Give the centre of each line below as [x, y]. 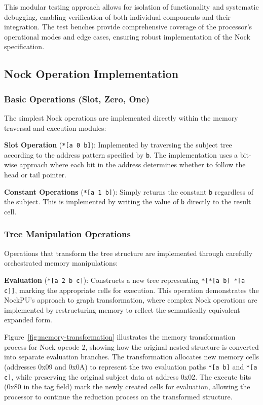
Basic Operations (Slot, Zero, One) [77, 99]
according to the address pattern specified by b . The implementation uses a [121, 154]
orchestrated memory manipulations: [61, 263]
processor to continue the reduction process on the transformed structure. [118, 396]
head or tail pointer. [35, 175]
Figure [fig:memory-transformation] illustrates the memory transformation [120, 337]
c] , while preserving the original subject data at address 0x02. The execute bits [128, 376]
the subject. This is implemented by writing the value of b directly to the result [128, 201]
